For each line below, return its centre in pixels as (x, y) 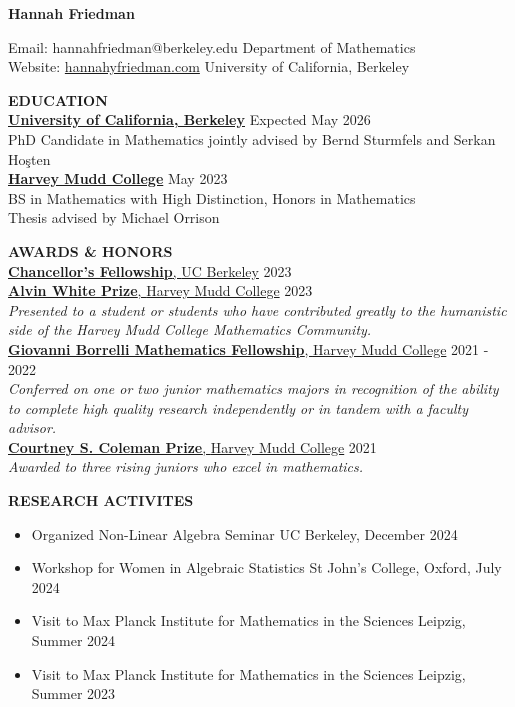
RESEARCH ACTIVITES (101, 500)
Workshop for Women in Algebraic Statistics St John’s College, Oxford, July (266, 567)
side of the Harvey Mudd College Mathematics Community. (190, 329)
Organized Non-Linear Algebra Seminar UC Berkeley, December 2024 (244, 533)
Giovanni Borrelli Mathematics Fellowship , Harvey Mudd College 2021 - (248, 348)
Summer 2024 (73, 640)
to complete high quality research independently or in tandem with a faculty (238, 407)
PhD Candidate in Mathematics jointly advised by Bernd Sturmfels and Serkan (252, 138)
